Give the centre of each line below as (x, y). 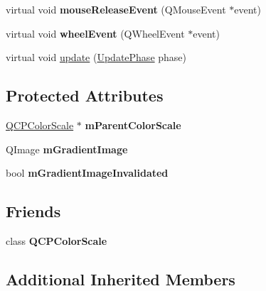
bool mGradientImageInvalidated (87, 173)
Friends (33, 211)
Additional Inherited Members (121, 279)
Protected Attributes (85, 95)
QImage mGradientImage (67, 149)
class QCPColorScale (57, 240)
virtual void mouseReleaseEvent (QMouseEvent (116, 9)
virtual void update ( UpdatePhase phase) (96, 57)
